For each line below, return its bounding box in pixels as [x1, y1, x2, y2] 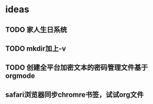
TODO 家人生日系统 [5, 25, 67, 34]
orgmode [5, 72, 35, 80]
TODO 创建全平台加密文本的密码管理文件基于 [5, 63, 148, 72]
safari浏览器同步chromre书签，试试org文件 [5, 90, 144, 99]
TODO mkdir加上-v [5, 44, 66, 53]
